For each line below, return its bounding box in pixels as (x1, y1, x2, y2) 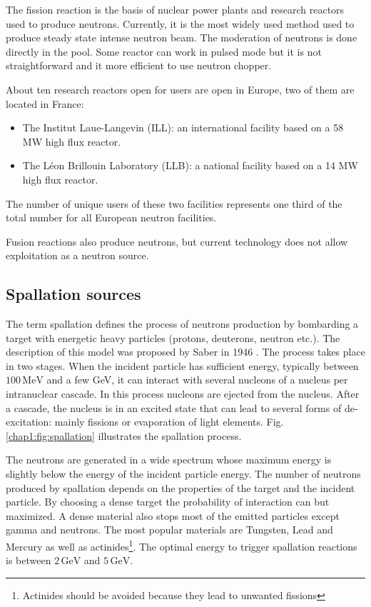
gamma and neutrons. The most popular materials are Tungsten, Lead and (6, 522, 333, 537)
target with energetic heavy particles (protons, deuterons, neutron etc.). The (6, 330, 340, 345)
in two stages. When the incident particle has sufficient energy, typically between (6, 358, 359, 373)
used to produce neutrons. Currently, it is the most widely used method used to (6, 16, 355, 31)
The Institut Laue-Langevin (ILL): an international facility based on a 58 (22, 120, 344, 135)
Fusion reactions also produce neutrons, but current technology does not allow (6, 234, 348, 249)
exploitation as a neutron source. (6, 248, 149, 263)
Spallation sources (6, 283, 141, 305)
